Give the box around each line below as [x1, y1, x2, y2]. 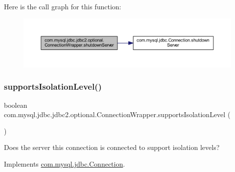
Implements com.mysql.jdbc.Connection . [4, 158, 125, 169]
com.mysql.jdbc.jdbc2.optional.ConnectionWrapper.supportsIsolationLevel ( [4, 109, 231, 120]
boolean [4, 99, 27, 110]
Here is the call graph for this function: [4, 1, 121, 11]
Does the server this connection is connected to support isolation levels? [4, 142, 220, 152]
